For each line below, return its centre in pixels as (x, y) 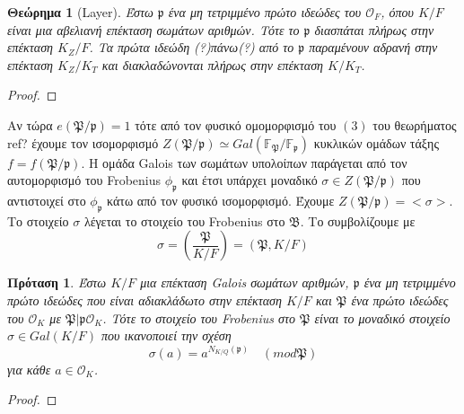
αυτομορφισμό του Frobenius (84, 180)
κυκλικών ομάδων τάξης (376, 142)
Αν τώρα (30, 124)
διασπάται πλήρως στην (374, 29)
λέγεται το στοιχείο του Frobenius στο (184, 220)
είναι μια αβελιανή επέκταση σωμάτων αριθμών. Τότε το (153, 29)
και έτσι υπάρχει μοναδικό (250, 180)
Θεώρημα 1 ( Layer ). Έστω (80, 12)
